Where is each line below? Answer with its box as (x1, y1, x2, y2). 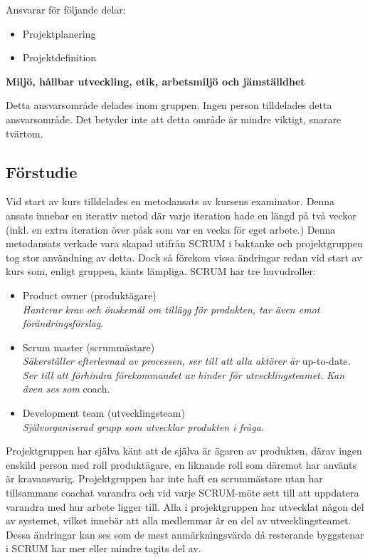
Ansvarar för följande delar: (6, 2, 126, 16)
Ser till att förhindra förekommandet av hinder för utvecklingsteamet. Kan (22, 367, 345, 382)
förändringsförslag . (22, 316, 104, 331)
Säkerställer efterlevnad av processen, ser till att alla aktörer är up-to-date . (22, 353, 351, 368)
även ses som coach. (22, 381, 110, 396)
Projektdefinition (22, 50, 97, 65)
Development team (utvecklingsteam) (22, 405, 185, 420)
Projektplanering (22, 26, 96, 41)
